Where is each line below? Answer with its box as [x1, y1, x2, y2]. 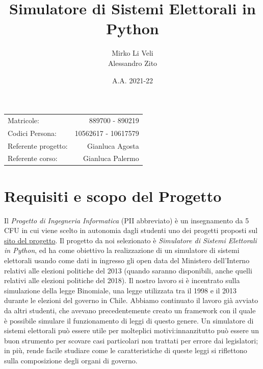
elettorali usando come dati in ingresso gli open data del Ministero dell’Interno [4, 255, 250, 265]
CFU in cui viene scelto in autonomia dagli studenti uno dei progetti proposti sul [4, 225, 258, 236]
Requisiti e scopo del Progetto [4, 185, 222, 206]
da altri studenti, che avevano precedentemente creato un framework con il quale [4, 305, 256, 315]
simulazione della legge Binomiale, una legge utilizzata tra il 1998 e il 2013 [4, 285, 237, 295]
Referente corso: [8, 153, 58, 164]
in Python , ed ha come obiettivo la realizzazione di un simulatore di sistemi [4, 245, 240, 256]
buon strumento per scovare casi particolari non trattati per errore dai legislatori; [4, 335, 258, 345]
